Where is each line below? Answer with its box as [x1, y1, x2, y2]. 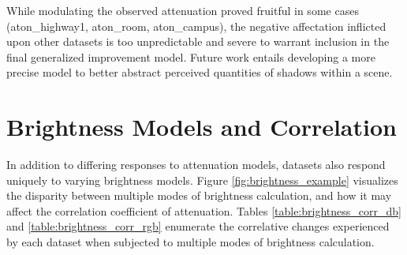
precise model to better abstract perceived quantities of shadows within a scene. [6, 64, 393, 81]
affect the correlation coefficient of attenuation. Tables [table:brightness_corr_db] [6, 202, 401, 219]
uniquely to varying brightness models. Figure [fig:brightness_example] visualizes [6, 171, 398, 188]
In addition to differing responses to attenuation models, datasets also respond [6, 156, 386, 173]
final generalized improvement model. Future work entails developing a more [6, 48, 375, 65]
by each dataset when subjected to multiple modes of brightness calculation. [6, 234, 375, 250]
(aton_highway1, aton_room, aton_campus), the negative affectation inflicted [6, 17, 386, 34]
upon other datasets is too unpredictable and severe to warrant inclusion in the [6, 33, 390, 50]
